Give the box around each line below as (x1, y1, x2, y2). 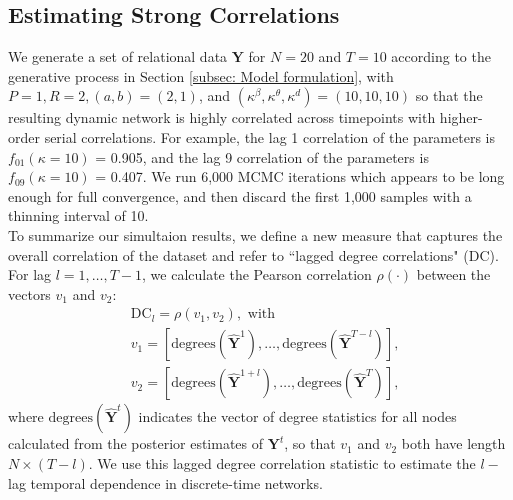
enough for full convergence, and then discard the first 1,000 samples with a (8, 185, 472, 206)
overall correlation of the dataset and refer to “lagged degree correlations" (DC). (8, 244, 499, 265)
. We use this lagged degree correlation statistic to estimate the (88, 453, 476, 474)
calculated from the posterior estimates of (8, 433, 264, 454)
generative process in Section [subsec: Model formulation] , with (8, 65, 394, 86)
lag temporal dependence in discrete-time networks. (8, 472, 323, 493)
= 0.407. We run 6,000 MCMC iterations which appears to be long (95, 166, 505, 187)
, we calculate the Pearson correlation (142, 264, 372, 285)
